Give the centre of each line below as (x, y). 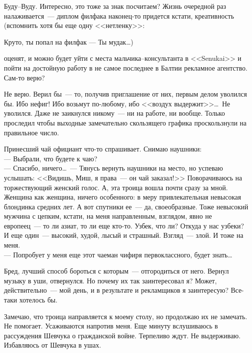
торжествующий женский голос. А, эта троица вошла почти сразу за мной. (116, 187)
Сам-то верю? (25, 77)
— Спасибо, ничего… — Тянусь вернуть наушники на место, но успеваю (113, 168)
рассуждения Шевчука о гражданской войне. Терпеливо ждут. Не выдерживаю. (122, 335)
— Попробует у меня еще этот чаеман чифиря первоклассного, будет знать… (118, 254)
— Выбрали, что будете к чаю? (51, 158)
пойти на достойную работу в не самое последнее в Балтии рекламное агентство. (126, 67)
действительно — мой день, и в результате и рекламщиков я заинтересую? (116, 290)
